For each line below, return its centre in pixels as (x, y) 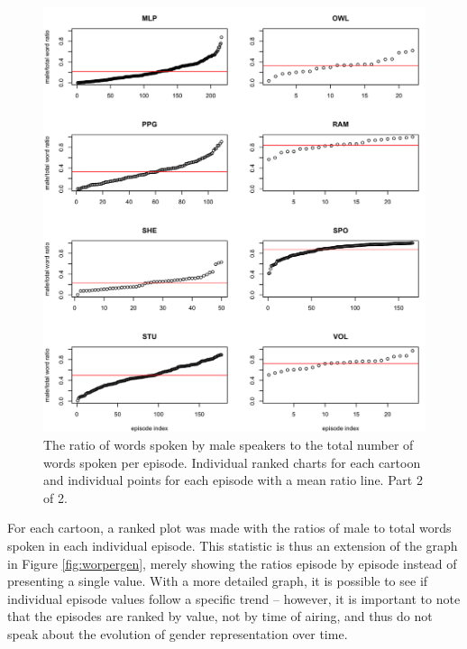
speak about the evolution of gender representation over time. (178, 634)
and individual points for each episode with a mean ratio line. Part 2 (233, 480)
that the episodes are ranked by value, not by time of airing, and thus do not (220, 616)
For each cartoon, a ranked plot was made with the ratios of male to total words (229, 528)
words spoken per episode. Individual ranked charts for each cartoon (232, 462)
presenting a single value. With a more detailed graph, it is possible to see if (218, 581)
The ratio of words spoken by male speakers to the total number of (229, 445)
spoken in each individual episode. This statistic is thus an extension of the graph (233, 546)
